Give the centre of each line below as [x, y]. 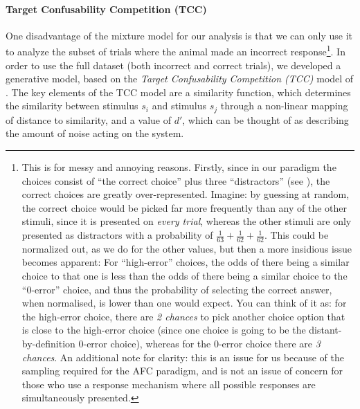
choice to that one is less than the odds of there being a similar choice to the [184, 276]
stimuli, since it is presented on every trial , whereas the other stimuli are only [187, 221]
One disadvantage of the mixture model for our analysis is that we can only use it [179, 35]
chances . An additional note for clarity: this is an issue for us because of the [183, 357]
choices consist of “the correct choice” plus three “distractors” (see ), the [176, 180]
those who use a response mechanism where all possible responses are [169, 384]
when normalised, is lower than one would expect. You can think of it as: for [184, 303]
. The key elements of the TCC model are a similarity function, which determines [178, 92]
